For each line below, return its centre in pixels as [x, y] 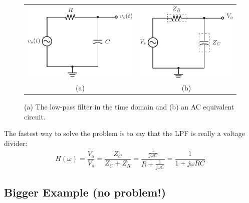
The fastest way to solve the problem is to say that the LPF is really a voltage [124, 133]
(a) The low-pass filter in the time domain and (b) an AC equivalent [129, 107]
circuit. [35, 116]
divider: [16, 143]
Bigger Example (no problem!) [85, 192]
